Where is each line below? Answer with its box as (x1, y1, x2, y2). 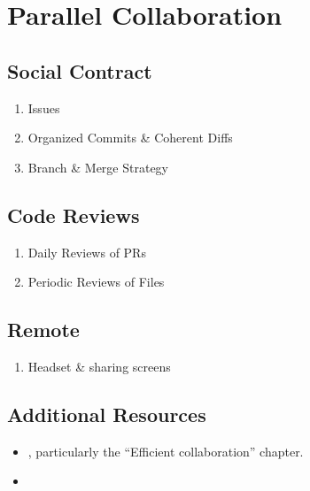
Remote (7, 316, 80, 343)
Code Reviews (7, 201, 140, 228)
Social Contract (7, 57, 152, 84)
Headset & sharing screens (27, 357, 171, 375)
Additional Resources (7, 400, 206, 427)
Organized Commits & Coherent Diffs (27, 128, 233, 147)
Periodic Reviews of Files (27, 272, 165, 291)
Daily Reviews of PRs (27, 242, 146, 261)
